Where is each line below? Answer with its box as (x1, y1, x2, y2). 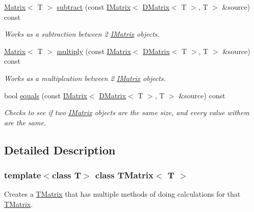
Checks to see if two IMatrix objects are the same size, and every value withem (4, 107, 249, 118)
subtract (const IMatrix (57, 2, 131, 12)
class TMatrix (95, 169, 154, 181)
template (4, 169, 41, 181)
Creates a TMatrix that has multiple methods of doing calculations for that (4, 189, 241, 199)
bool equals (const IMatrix (4, 90, 87, 100)
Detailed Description (4, 142, 116, 157)
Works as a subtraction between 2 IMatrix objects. (4, 29, 160, 39)
